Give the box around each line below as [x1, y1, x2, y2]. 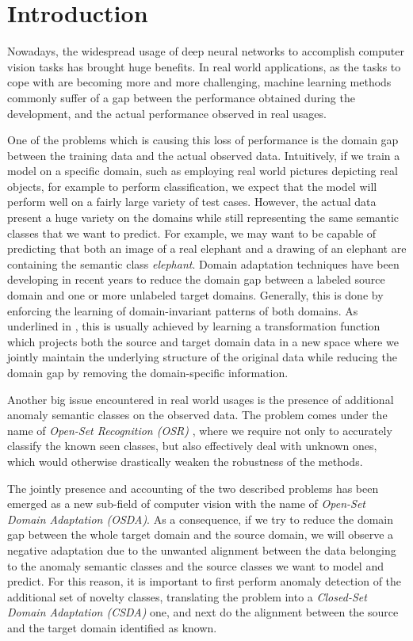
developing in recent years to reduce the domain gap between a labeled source [7, 271, 385, 288]
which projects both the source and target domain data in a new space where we [7, 333, 399, 349]
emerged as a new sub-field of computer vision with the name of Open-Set [7, 495, 366, 512]
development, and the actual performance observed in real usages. [7, 105, 327, 121]
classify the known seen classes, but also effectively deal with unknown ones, [7, 437, 377, 454]
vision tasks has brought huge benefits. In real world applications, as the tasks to [7, 58, 401, 74]
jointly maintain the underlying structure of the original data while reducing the [7, 349, 397, 365]
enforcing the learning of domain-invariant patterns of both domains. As [7, 302, 358, 319]
